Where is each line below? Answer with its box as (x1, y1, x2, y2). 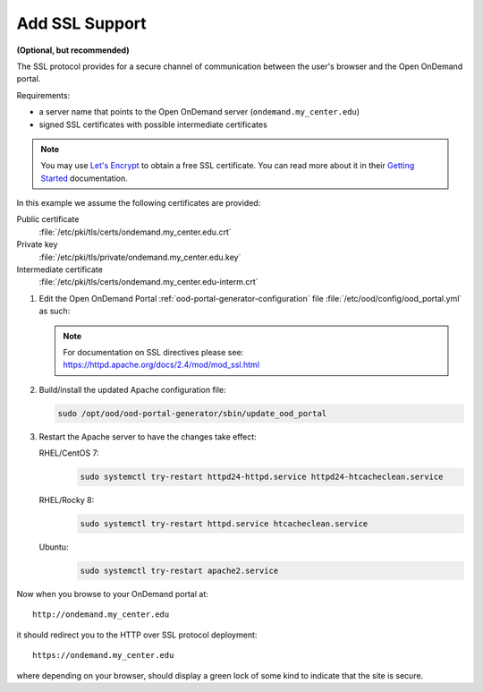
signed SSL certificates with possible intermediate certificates (38, 119, 267, 130)
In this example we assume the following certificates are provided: (16, 198, 261, 209)
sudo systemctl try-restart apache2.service (80, 566, 279, 577)
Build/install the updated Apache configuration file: (38, 384, 227, 395)
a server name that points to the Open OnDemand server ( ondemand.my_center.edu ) (38, 107, 360, 117)
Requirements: (16, 90, 71, 100)
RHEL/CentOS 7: (38, 448, 100, 458)
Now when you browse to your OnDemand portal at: (16, 589, 209, 600)
